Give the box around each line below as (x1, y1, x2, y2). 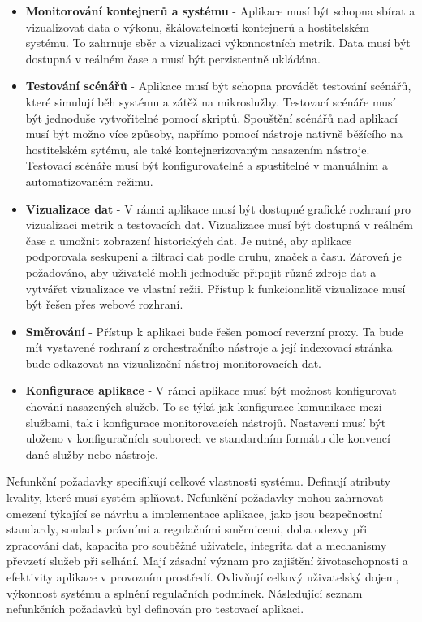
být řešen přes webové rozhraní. (25, 296, 183, 313)
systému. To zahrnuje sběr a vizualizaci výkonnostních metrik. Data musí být (25, 34, 411, 51)
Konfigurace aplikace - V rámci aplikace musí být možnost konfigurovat (25, 382, 397, 399)
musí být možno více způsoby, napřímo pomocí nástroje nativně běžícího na (25, 125, 403, 142)
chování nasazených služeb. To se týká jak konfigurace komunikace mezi (25, 398, 382, 415)
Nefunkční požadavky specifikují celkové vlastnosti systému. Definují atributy (6, 473, 391, 490)
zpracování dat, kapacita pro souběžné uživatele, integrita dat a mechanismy (6, 536, 387, 553)
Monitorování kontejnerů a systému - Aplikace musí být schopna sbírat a (25, 2, 416, 19)
